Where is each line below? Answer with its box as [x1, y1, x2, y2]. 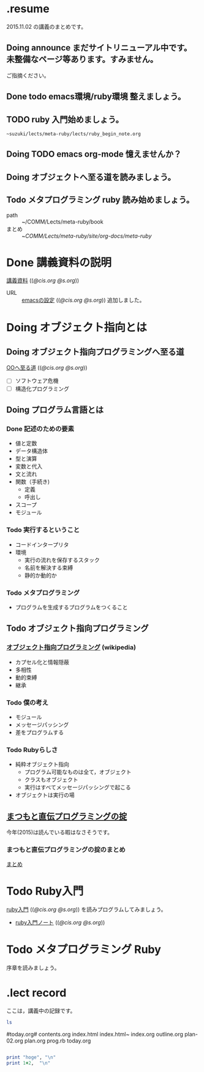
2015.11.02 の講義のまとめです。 [6, 23, 87, 30]
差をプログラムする [15, 729, 64, 736]
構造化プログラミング [15, 385, 69, 392]
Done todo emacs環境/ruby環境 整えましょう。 [6, 92, 186, 102]
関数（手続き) [15, 478, 50, 485]
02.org [6, 1037, 23, 1044]
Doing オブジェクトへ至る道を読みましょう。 [6, 171, 176, 182]
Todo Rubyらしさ [6, 745, 58, 754]
